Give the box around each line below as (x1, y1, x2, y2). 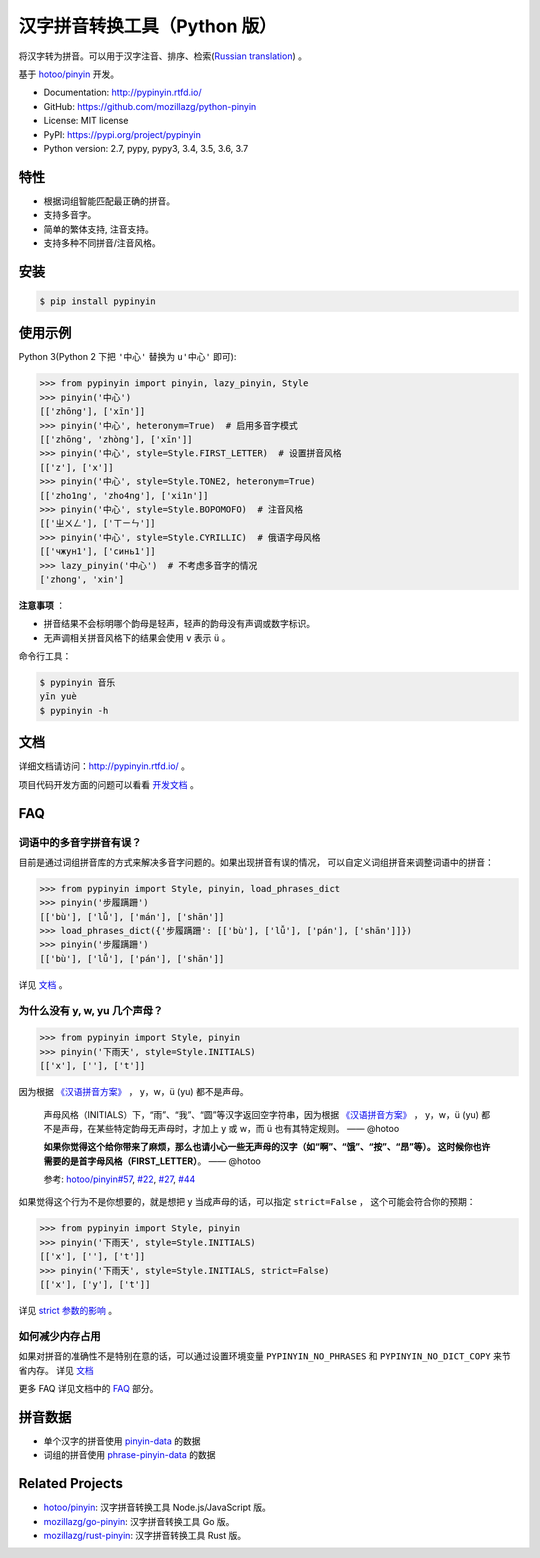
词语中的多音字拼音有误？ (18, 835, 142, 849)
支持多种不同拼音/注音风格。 (43, 236, 162, 249)
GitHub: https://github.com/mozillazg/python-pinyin (43, 100, 257, 112)
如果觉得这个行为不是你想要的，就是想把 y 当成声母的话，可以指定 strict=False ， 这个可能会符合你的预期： (18, 1196, 476, 1208)
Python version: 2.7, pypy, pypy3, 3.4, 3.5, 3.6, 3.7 (43, 142, 249, 154)
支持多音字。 (43, 209, 97, 221)
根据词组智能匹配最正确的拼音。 (43, 195, 175, 207)
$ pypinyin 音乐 (39, 677, 116, 689)
